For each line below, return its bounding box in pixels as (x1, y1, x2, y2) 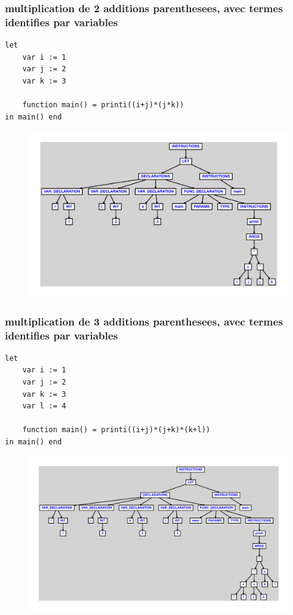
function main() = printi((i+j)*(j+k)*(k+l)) (22, 425, 211, 435)
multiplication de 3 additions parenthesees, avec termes (5, 313, 283, 329)
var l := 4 (22, 402, 67, 411)
